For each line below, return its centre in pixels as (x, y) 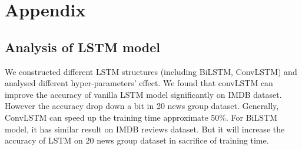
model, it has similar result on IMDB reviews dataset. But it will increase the (145, 129)
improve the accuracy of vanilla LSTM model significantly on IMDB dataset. (143, 94)
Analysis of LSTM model (82, 47)
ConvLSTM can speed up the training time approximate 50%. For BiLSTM (141, 117)
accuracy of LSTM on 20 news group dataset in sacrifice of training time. (137, 140)
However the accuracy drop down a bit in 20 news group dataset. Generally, (142, 106)
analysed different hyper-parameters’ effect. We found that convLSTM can (139, 83)
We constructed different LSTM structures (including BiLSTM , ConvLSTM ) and (151, 71)
